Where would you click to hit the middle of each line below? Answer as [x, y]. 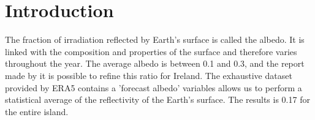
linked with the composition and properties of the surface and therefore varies [151, 51]
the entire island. [37, 111]
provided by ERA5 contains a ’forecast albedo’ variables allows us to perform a [154, 87]
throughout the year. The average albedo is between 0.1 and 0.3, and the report [155, 63]
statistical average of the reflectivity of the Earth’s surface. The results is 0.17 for [157, 99]
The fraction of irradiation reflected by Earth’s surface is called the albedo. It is [155, 39]
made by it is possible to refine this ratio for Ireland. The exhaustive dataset [149, 75]
